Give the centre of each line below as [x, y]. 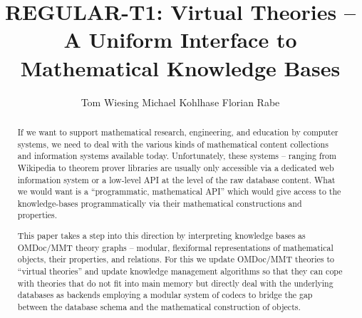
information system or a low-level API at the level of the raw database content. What [176, 179]
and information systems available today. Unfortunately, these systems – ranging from [177, 156]
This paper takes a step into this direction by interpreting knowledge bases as [161, 236]
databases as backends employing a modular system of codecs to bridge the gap [165, 295]
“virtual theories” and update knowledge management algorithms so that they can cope [180, 271]
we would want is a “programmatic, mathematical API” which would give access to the [179, 191]
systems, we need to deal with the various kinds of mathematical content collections [173, 144]
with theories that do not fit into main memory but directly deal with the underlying [175, 283]
